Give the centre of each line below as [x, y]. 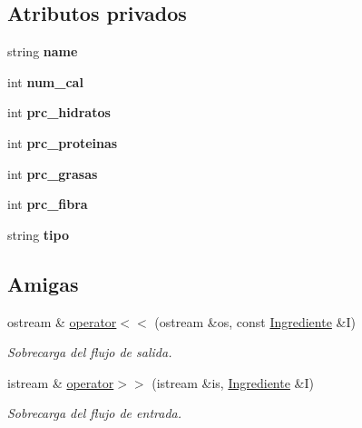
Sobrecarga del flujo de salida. [90, 352]
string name [43, 51]
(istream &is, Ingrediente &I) [233, 382]
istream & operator [61, 382]
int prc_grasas [53, 173]
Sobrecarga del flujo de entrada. [94, 413]
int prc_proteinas [63, 142]
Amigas [43, 283]
